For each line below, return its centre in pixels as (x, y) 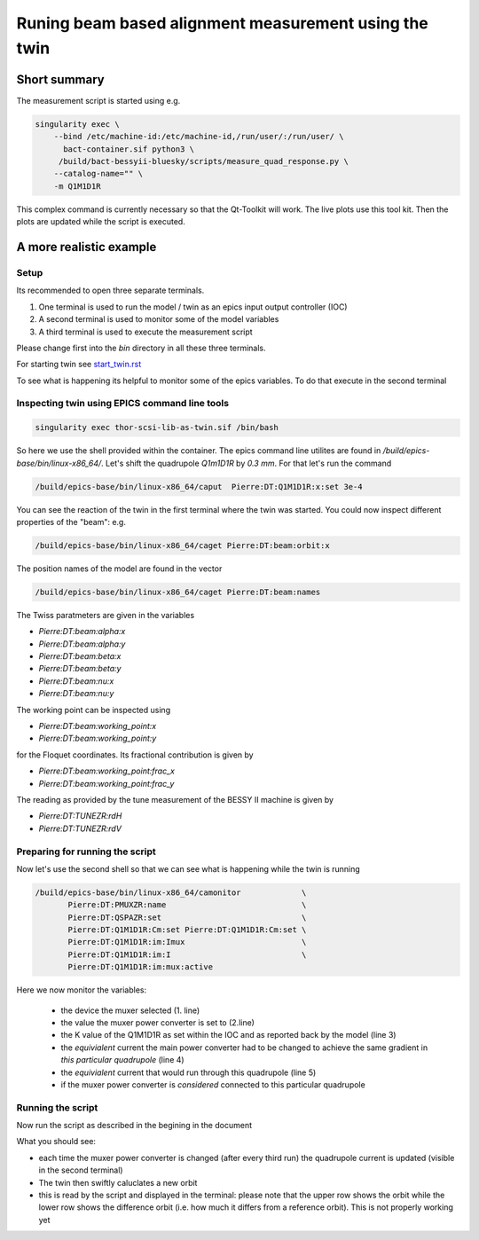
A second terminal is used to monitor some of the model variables (159, 319)
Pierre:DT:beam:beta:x (80, 656)
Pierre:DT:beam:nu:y (76, 694)
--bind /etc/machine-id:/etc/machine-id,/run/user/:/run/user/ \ (199, 137)
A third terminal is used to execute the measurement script (145, 332)
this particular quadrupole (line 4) (123, 1060)
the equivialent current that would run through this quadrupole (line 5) (188, 1072)
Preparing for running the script (86, 852)
